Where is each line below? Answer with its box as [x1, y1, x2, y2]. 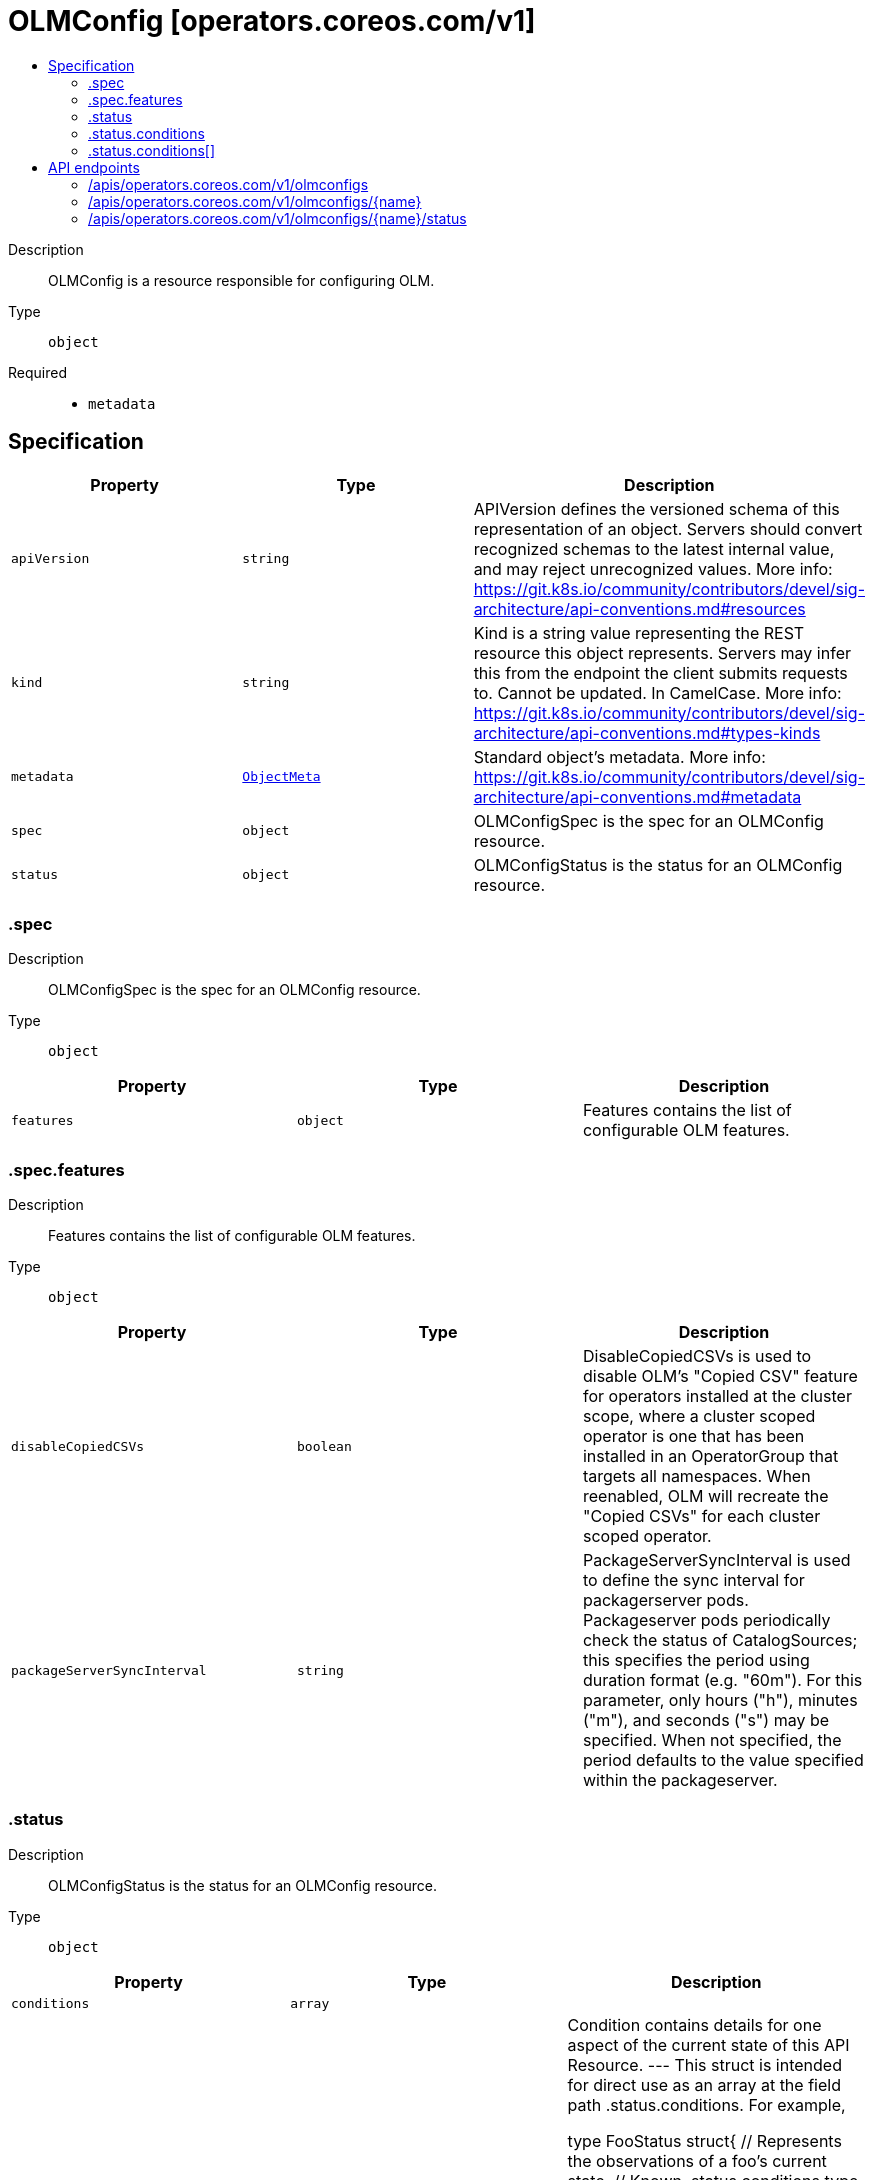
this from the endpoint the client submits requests [473, 662, 848, 683]
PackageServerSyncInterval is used [582, 1550, 851, 1571]
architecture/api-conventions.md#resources [473, 598, 806, 619]
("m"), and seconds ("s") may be [582, 1710, 830, 1731]
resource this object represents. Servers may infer [473, 642, 851, 663]
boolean [296, 1438, 352, 1454]
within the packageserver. [582, 1770, 778, 1791]
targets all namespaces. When [582, 1466, 811, 1487]
